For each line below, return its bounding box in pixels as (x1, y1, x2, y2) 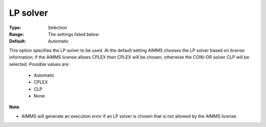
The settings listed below (48, 31, 99, 37)
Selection (48, 25, 67, 31)
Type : (9, 25, 22, 31)
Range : (9, 31, 24, 37)
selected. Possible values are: (9, 61, 70, 67)
